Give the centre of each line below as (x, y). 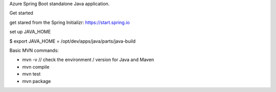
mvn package (37, 81)
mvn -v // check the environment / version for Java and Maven (88, 60)
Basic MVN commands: (34, 50)
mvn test (31, 74)
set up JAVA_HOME (30, 32)
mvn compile (36, 67)
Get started (21, 13)
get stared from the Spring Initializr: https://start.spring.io (70, 22)
